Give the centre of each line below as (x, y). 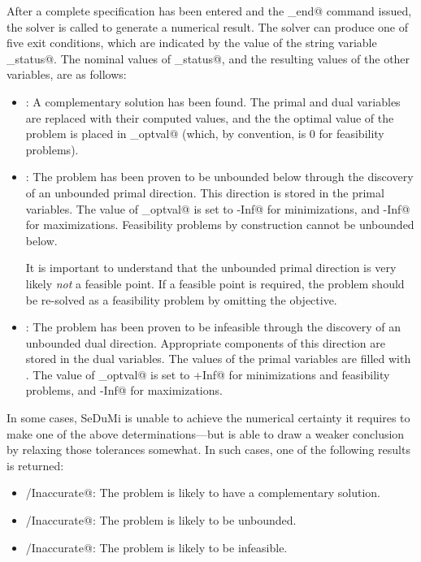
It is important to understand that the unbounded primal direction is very (211, 268)
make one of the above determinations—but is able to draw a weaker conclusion (206, 433)
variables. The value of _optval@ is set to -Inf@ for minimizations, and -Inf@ (218, 208)
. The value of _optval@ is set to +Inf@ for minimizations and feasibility (208, 374)
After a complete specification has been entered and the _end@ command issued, (209, 11)
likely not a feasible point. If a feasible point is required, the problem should (215, 283)
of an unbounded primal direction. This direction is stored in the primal (205, 192)
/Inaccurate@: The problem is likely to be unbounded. (161, 520)
